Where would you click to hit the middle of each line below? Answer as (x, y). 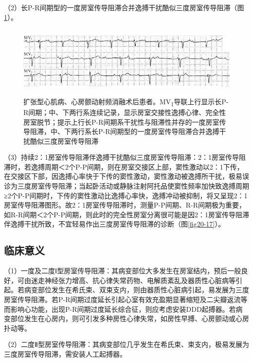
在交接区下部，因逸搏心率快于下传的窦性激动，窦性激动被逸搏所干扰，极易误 (126, 176)
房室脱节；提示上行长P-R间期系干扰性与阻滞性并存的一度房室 (121, 122)
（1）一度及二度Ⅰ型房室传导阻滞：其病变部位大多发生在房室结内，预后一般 (123, 271)
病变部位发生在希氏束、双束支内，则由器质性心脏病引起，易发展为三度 (136, 290)
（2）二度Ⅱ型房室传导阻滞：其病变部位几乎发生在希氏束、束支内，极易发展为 (126, 344)
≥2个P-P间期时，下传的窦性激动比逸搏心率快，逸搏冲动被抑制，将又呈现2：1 (126, 195)
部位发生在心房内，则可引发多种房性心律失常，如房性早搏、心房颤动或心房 (130, 318)
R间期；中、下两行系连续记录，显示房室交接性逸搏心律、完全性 (125, 112)
